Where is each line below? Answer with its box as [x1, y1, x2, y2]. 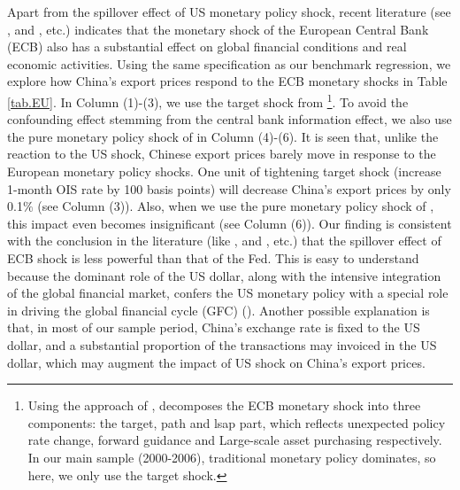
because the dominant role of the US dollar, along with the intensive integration [7, 266, 441, 284]
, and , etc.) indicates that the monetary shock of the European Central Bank [7, 19, 429, 38]
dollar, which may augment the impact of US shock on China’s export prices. [7, 353, 425, 371]
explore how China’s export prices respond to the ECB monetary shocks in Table [7, 72, 448, 90]
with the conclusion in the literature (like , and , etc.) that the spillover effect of [7, 231, 441, 250]
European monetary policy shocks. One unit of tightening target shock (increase [7, 162, 441, 180]
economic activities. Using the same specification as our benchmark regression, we [7, 54, 451, 73]
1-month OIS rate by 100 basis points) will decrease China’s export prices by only [7, 179, 451, 198]
